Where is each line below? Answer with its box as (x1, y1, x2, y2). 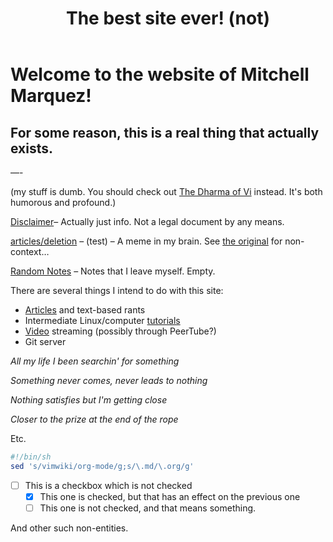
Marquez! (10, 85, 92, 107)
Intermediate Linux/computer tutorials (24, 315, 181, 326)
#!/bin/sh (10, 452, 52, 462)
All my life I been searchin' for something (10, 355, 180, 367)
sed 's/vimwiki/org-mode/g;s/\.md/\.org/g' (10, 461, 195, 471)
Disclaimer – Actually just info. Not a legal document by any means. (10, 216, 285, 227)
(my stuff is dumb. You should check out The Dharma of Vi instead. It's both (10, 186, 323, 197)
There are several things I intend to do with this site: (10, 285, 224, 296)
